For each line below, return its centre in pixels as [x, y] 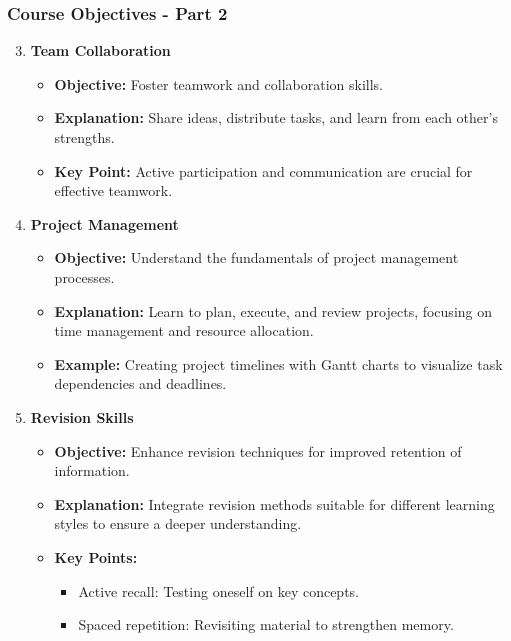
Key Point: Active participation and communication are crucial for [263, 170]
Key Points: [96, 556]
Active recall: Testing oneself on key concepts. [219, 590]
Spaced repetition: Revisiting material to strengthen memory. [266, 624]
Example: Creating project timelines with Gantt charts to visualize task [278, 363]
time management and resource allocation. [184, 330]
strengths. [84, 137]
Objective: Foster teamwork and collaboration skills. [218, 83]
